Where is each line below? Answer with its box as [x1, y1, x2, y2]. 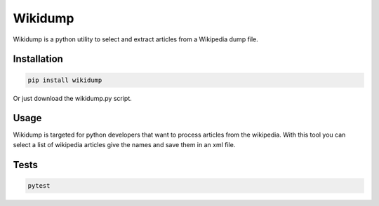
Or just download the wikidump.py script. [13, 94, 133, 102]
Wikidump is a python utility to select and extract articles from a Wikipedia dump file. [13, 35, 259, 43]
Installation [13, 53, 63, 65]
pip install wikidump [27, 76, 102, 84]
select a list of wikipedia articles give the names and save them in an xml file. [13, 140, 236, 149]
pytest [27, 181, 51, 189]
